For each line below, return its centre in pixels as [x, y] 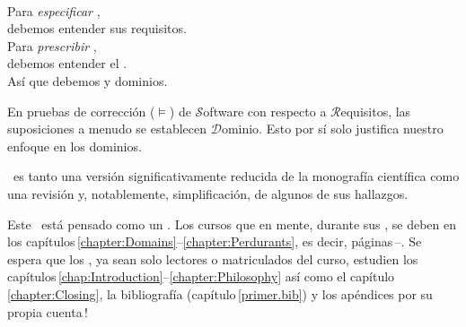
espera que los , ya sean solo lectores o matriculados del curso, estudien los [213, 258]
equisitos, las [376, 111]
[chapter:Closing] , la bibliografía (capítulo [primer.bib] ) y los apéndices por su [220, 293]
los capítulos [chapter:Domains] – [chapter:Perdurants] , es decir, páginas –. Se [215, 241]
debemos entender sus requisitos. [97, 28]
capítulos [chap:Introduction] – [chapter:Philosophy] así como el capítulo [201, 276]
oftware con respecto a [265, 111]
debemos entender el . [67, 63]
